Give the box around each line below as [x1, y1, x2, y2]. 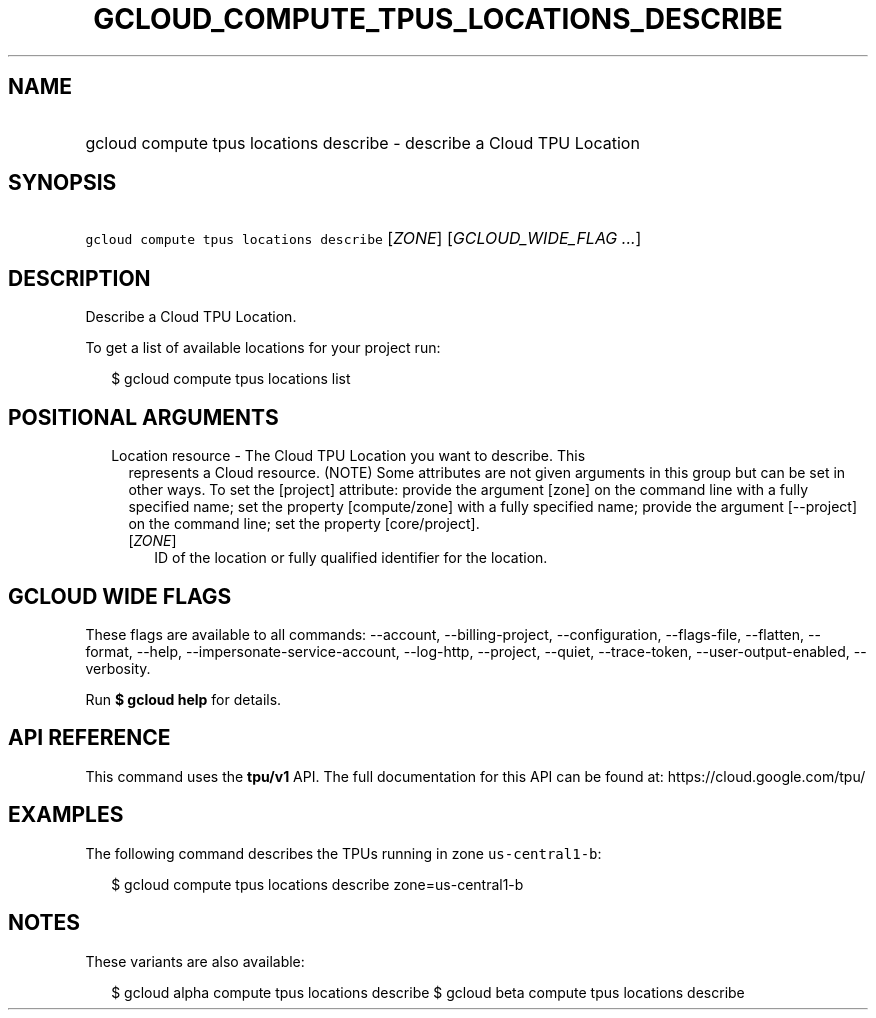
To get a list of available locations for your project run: [85, 339, 441, 357]
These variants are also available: [85, 952, 305, 970]
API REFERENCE [8, 725, 171, 751]
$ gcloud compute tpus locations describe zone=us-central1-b [111, 875, 524, 893]
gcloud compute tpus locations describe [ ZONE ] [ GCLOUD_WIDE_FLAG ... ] [85, 228, 642, 249]
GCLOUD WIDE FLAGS [8, 583, 232, 609]
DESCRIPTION [8, 265, 151, 291]
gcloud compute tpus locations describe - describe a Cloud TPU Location [85, 132, 640, 153]
